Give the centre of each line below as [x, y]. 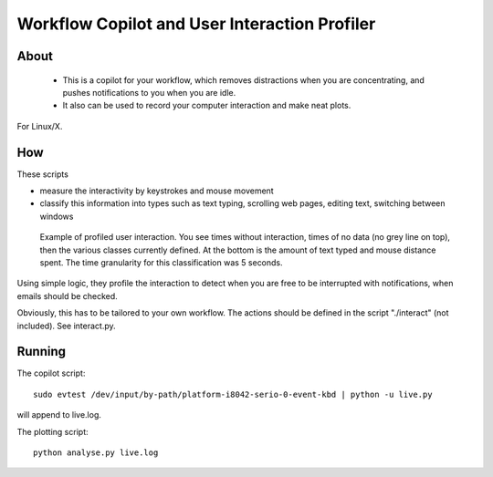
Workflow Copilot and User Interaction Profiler [196, 24]
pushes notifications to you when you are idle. [149, 92]
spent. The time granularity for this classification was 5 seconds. [161, 262]
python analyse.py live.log [96, 453]
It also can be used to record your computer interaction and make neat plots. [207, 106]
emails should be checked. [67, 296]
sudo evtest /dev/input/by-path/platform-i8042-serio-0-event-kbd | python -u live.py [233, 394]
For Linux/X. [40, 126]
